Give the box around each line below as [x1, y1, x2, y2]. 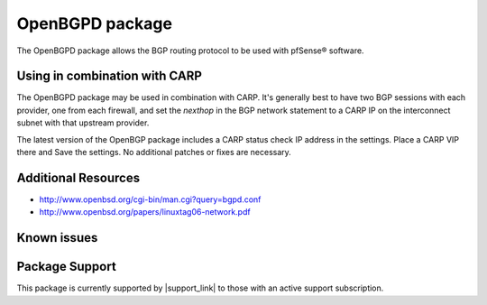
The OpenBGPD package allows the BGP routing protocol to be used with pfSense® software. [16, 45, 364, 56]
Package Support [16, 259, 116, 274]
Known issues [16, 230, 98, 245]
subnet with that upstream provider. [16, 117, 150, 128]
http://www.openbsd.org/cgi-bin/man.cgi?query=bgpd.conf [39, 194, 262, 205]
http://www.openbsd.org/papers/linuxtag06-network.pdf [39, 207, 252, 217]
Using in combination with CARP [16, 69, 203, 84]
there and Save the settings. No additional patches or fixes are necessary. [16, 147, 292, 158]
